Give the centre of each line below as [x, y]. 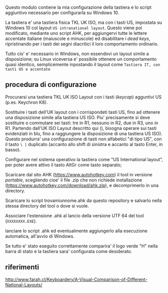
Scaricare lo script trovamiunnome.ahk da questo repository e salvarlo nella [83, 200]
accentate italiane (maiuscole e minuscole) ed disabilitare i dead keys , [78, 38]
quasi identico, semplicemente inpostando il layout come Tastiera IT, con [83, 64]
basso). [13, 150]
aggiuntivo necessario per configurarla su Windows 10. [62, 13]
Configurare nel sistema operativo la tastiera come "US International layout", [84, 159]
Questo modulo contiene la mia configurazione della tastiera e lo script [78, 7]
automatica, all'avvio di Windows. [40, 236]
